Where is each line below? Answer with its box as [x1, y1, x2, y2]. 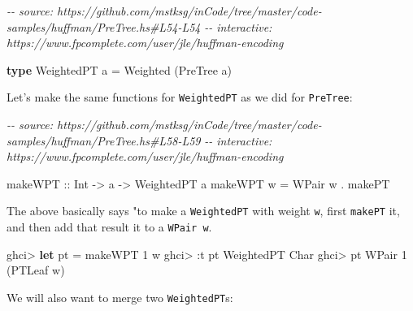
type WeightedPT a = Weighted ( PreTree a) [7, 61, 233, 78]
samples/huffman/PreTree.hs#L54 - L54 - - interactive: [7, 18, 272, 35]
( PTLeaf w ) [7, 261, 65, 279]
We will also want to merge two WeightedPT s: [7, 288, 233, 305]
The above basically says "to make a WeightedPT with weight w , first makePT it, [7, 202, 400, 219]
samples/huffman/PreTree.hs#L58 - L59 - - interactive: [7, 132, 272, 149]
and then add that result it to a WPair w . [7, 218, 212, 235]
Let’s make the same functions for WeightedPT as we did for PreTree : [7, 89, 353, 106]
